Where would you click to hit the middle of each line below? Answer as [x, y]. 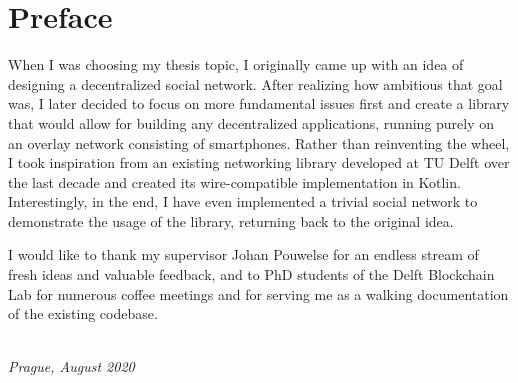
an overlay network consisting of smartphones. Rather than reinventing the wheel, [259, 142]
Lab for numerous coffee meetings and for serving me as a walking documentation [258, 293]
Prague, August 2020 [71, 366]
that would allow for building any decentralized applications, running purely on [251, 122]
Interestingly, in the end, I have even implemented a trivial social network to [243, 201]
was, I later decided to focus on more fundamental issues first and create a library [259, 103]
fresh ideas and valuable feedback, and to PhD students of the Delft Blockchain [251, 274]
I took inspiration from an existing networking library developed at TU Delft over [259, 162]
